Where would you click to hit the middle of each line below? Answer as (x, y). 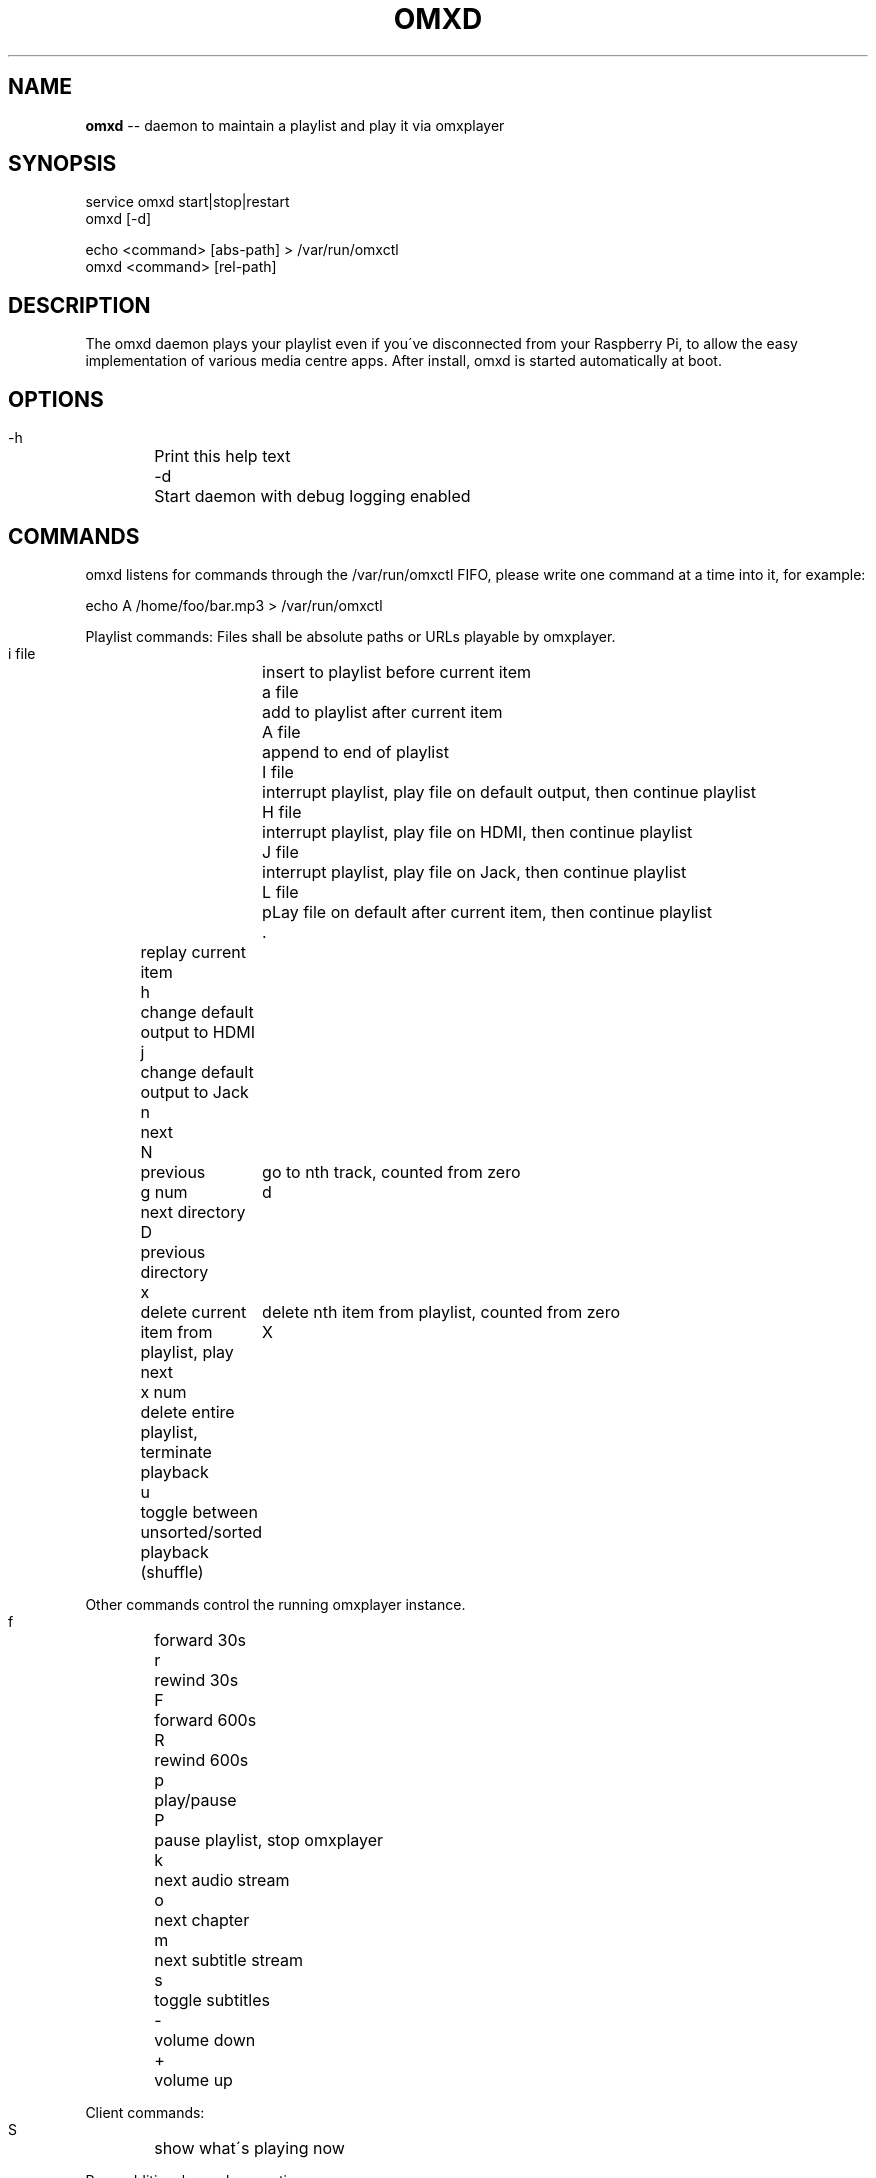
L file (280, 891)
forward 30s (200, 1639)
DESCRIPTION (79, 305)
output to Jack (194, 1091)
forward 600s (205, 1719)
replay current (193, 951)
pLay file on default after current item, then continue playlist (487, 911)
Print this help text (222, 456)
